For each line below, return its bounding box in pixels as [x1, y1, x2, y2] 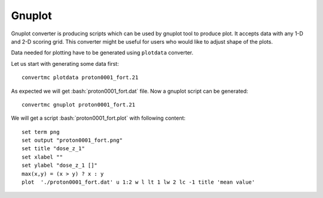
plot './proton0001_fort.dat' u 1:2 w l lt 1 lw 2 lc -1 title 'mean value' [22, 179, 255, 185]
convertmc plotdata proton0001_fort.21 [22, 74, 139, 81]
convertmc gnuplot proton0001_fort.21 [22, 101, 136, 108]
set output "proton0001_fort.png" [22, 137, 123, 144]
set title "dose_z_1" [22, 145, 85, 152]
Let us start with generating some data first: [11, 60, 119, 67]
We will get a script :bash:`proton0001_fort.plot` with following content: [11, 114, 185, 122]
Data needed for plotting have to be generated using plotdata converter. [11, 49, 194, 56]
